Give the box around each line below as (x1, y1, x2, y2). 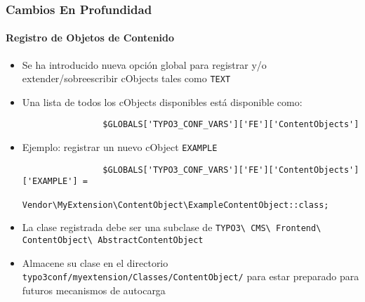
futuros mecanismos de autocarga (22, 282, 166, 297)
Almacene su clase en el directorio (22, 255, 168, 270)
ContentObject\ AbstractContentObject (22, 235, 204, 246)
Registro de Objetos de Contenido (6, 30, 175, 45)
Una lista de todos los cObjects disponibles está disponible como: (22, 94, 303, 109)
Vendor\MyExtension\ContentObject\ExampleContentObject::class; (22, 199, 329, 210)
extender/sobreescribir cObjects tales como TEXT (22, 71, 231, 86)
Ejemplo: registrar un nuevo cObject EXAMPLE (22, 140, 218, 155)
